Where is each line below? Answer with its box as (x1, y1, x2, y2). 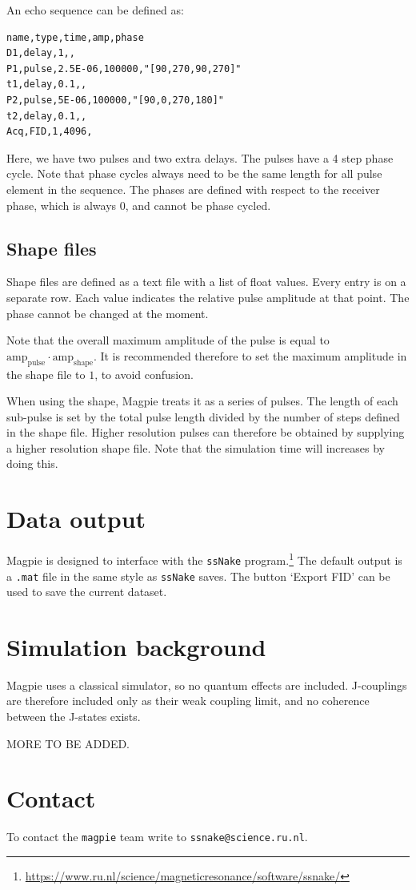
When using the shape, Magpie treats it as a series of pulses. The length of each (6, 393, 398, 409)
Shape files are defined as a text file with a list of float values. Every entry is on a (6, 273, 406, 290)
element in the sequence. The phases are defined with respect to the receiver (6, 180, 380, 197)
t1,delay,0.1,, (6, 79, 87, 91)
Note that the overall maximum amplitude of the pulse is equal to (6, 332, 330, 348)
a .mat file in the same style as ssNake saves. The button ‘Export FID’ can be (6, 567, 390, 584)
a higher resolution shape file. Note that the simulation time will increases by (6, 439, 385, 456)
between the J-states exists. (6, 708, 141, 725)
